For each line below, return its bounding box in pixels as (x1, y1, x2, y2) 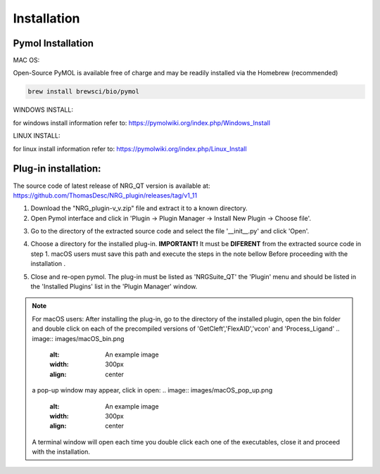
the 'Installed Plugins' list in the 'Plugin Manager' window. (30, 282, 198, 291)
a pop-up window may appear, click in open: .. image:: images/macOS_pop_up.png (32, 386, 273, 395)
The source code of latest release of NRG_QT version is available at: (13, 181, 210, 190)
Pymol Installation (13, 37, 94, 49)
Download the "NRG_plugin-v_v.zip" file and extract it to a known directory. (30, 204, 248, 212)
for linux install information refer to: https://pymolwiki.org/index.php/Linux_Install (13, 144, 247, 153)
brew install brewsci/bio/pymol (27, 88, 140, 96)
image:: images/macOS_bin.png (32, 334, 125, 342)
